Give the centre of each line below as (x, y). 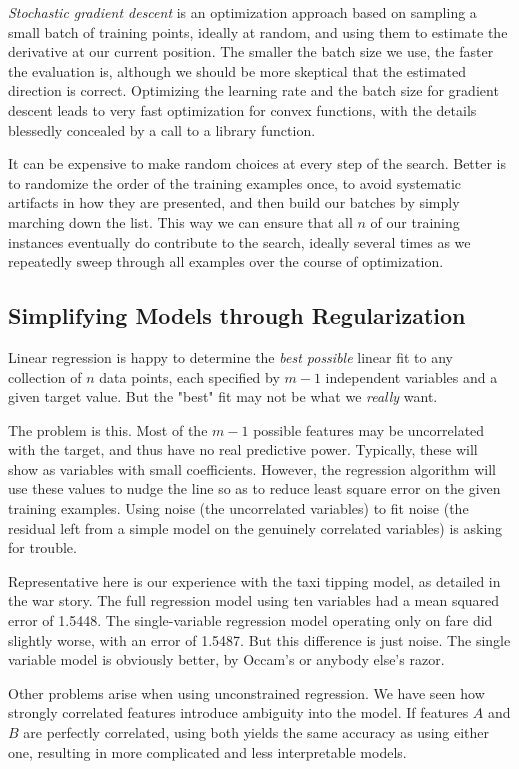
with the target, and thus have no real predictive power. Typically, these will (243, 449)
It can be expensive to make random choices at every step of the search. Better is (257, 163)
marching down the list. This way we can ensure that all (180, 221)
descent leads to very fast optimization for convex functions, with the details (242, 109)
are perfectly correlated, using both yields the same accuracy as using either (256, 732)
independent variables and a (411, 376)
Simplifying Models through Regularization (237, 315)
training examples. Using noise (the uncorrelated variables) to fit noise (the (238, 508)
